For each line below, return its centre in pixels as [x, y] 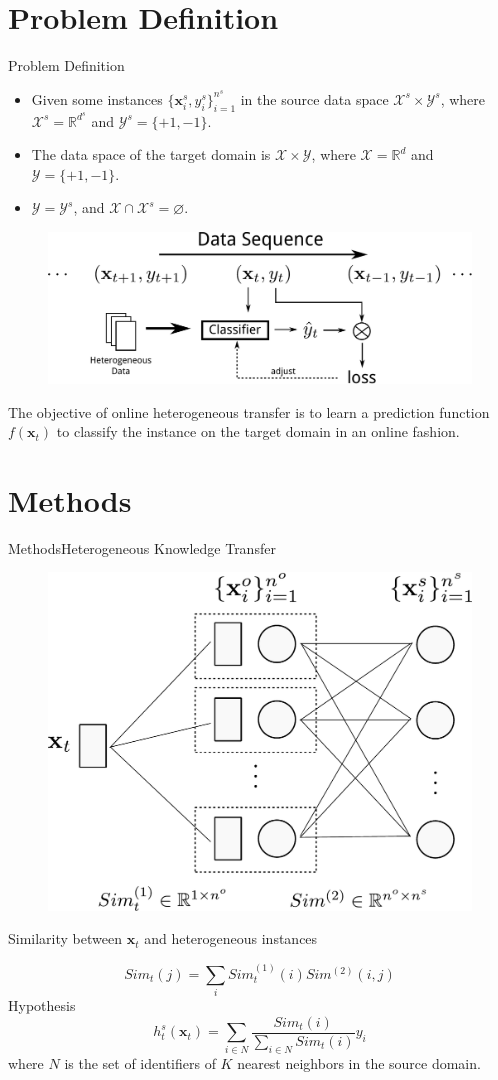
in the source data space [314, 98]
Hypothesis [42, 1005]
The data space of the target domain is [151, 154]
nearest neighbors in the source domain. [359, 1063]
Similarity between [65, 938]
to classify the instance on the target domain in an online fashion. [258, 431]
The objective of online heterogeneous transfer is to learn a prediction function [249, 411]
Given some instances [97, 98]
